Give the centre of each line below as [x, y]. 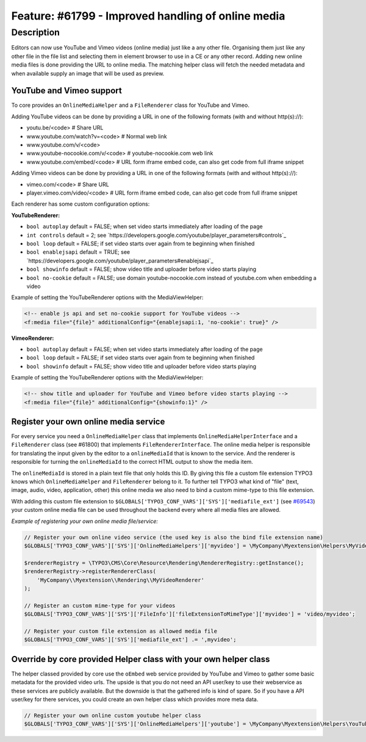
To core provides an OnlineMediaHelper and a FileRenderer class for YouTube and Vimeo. [130, 105]
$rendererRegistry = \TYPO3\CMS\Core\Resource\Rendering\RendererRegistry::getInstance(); [164, 563]
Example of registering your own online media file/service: [85, 521]
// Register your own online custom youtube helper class [113, 715]
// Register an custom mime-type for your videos [100, 605]
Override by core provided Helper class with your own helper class [141, 659]
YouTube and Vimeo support [66, 91]
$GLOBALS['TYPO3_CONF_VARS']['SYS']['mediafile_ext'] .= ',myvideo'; [130, 640]
